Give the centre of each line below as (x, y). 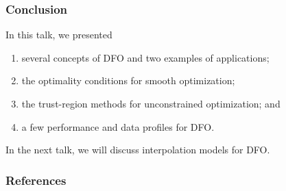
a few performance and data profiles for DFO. (118, 126)
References (36, 180)
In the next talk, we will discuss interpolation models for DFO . (138, 150)
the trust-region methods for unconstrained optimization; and (151, 103)
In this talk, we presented (59, 35)
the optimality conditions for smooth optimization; (128, 80)
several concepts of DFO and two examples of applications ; (145, 57)
